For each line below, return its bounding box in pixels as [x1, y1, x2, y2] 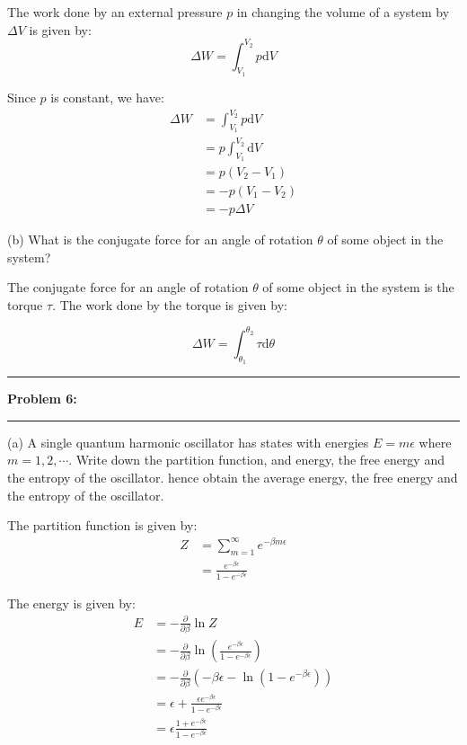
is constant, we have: [50, 87, 164, 106]
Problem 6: [7, 389, 77, 408]
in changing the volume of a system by [236, 3, 450, 21]
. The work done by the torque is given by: [52, 295, 287, 314]
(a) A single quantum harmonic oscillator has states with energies [7, 432, 369, 451]
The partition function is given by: [7, 516, 198, 535]
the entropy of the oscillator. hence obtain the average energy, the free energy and [7, 467, 458, 486]
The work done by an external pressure [7, 3, 223, 21]
